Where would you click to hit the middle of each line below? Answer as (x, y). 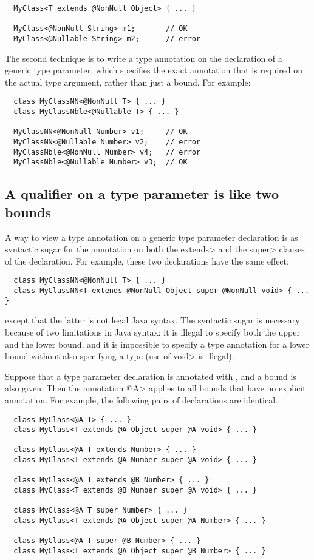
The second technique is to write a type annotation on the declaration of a (144, 58)
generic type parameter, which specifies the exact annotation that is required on (154, 70)
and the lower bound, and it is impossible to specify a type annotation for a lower (157, 344)
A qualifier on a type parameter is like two (142, 194)
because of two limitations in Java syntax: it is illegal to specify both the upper (152, 332)
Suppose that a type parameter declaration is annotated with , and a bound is (151, 376)
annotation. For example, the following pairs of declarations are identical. (141, 400)
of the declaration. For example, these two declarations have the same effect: (147, 261)
